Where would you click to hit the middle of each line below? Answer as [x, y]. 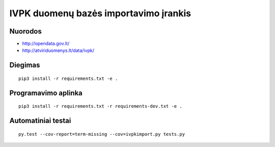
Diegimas [25, 65]
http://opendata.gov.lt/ [46, 44]
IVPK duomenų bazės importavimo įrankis [100, 13]
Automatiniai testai [40, 121]
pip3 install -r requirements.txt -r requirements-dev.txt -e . [101, 106]
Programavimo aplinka [46, 93]
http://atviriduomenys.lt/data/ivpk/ [58, 50]
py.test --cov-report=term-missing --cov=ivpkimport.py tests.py [102, 134]
